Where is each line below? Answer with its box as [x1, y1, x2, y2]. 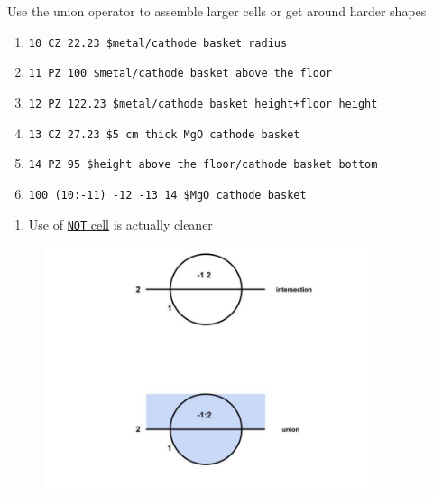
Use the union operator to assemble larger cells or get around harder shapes [7, 2, 427, 20]
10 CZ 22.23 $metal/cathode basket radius [28, 36, 288, 50]
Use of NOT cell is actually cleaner [28, 214, 213, 233]
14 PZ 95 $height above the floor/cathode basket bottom [28, 158, 378, 172]
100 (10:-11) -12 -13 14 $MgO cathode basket [28, 188, 307, 202]
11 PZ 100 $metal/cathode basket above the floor [28, 67, 333, 80]
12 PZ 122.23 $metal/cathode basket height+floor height [28, 97, 378, 110]
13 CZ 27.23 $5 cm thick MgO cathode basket [28, 127, 300, 141]
